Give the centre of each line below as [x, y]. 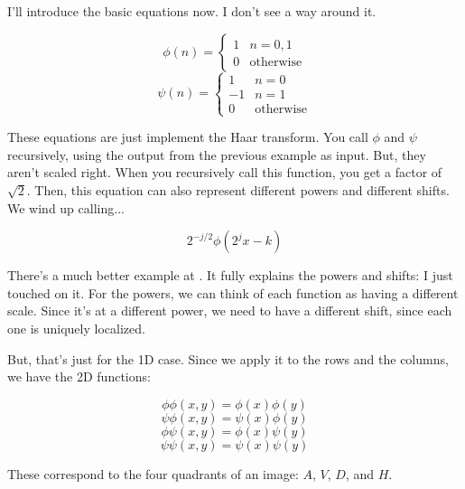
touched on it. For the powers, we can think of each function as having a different [233, 292]
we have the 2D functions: [79, 376]
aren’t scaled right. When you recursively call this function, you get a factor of [225, 172]
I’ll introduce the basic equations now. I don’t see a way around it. [192, 11]
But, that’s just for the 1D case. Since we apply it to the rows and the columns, [228, 358]
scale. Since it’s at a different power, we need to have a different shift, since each [230, 310]
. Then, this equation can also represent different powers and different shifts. [238, 189]
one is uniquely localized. [76, 328]
